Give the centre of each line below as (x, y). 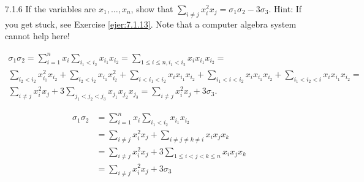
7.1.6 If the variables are (51, 9)
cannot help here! (37, 36)
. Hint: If (285, 9)
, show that (152, 9)
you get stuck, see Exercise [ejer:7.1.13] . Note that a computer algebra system (151, 24)
